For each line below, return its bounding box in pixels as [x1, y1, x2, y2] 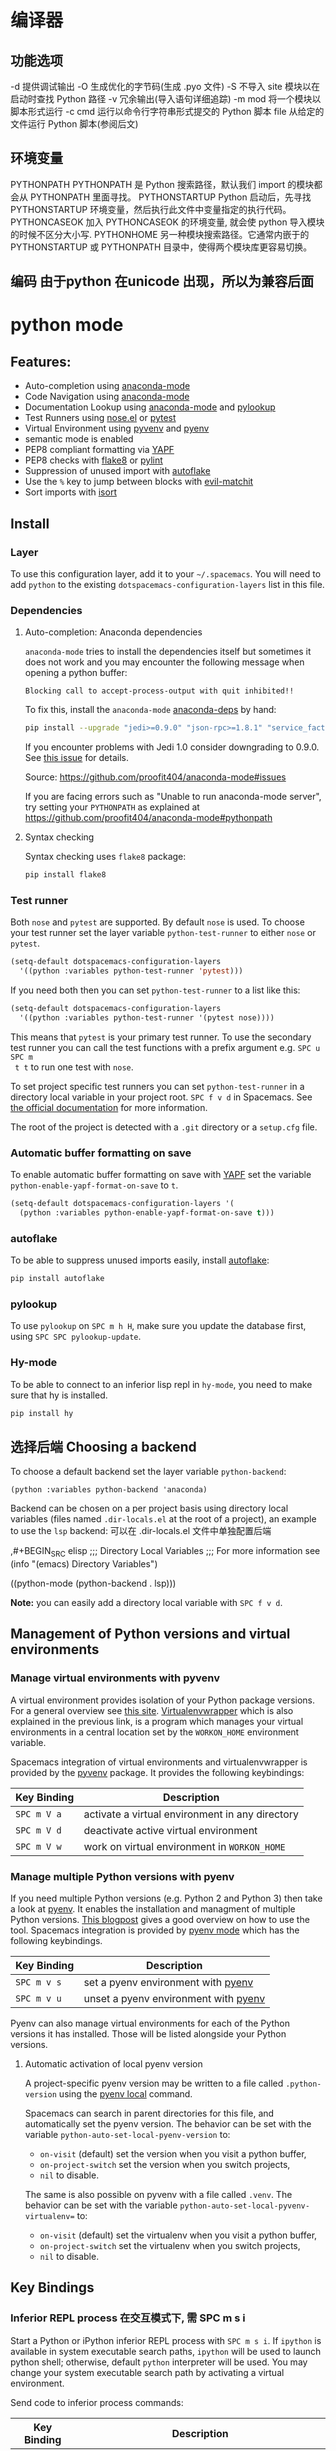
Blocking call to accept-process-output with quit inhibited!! [24, 686, 295, 696]
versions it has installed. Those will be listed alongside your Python [10, 2028, 287, 2040]
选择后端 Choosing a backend [10, 1438, 197, 1455]
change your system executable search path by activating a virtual [10, 2366, 285, 2378]
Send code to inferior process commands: [10, 2396, 184, 2408]
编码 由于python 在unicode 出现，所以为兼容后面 [10, 273, 315, 290]
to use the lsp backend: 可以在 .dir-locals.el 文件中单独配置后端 [10, 1525, 272, 1537]
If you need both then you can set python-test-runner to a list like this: [10, 984, 301, 996]
